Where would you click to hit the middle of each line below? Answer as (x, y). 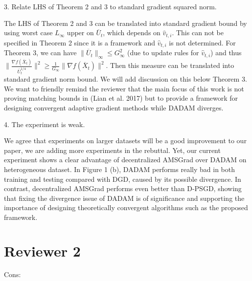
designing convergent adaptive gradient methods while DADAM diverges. (114, 108)
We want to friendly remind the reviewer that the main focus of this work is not (124, 88)
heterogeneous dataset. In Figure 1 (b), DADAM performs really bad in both (119, 169)
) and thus (226, 53)
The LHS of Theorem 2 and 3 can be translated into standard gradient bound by (126, 23)
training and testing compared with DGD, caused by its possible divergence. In (123, 179)
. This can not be (198, 32)
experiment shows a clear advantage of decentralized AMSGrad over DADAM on (125, 160)
